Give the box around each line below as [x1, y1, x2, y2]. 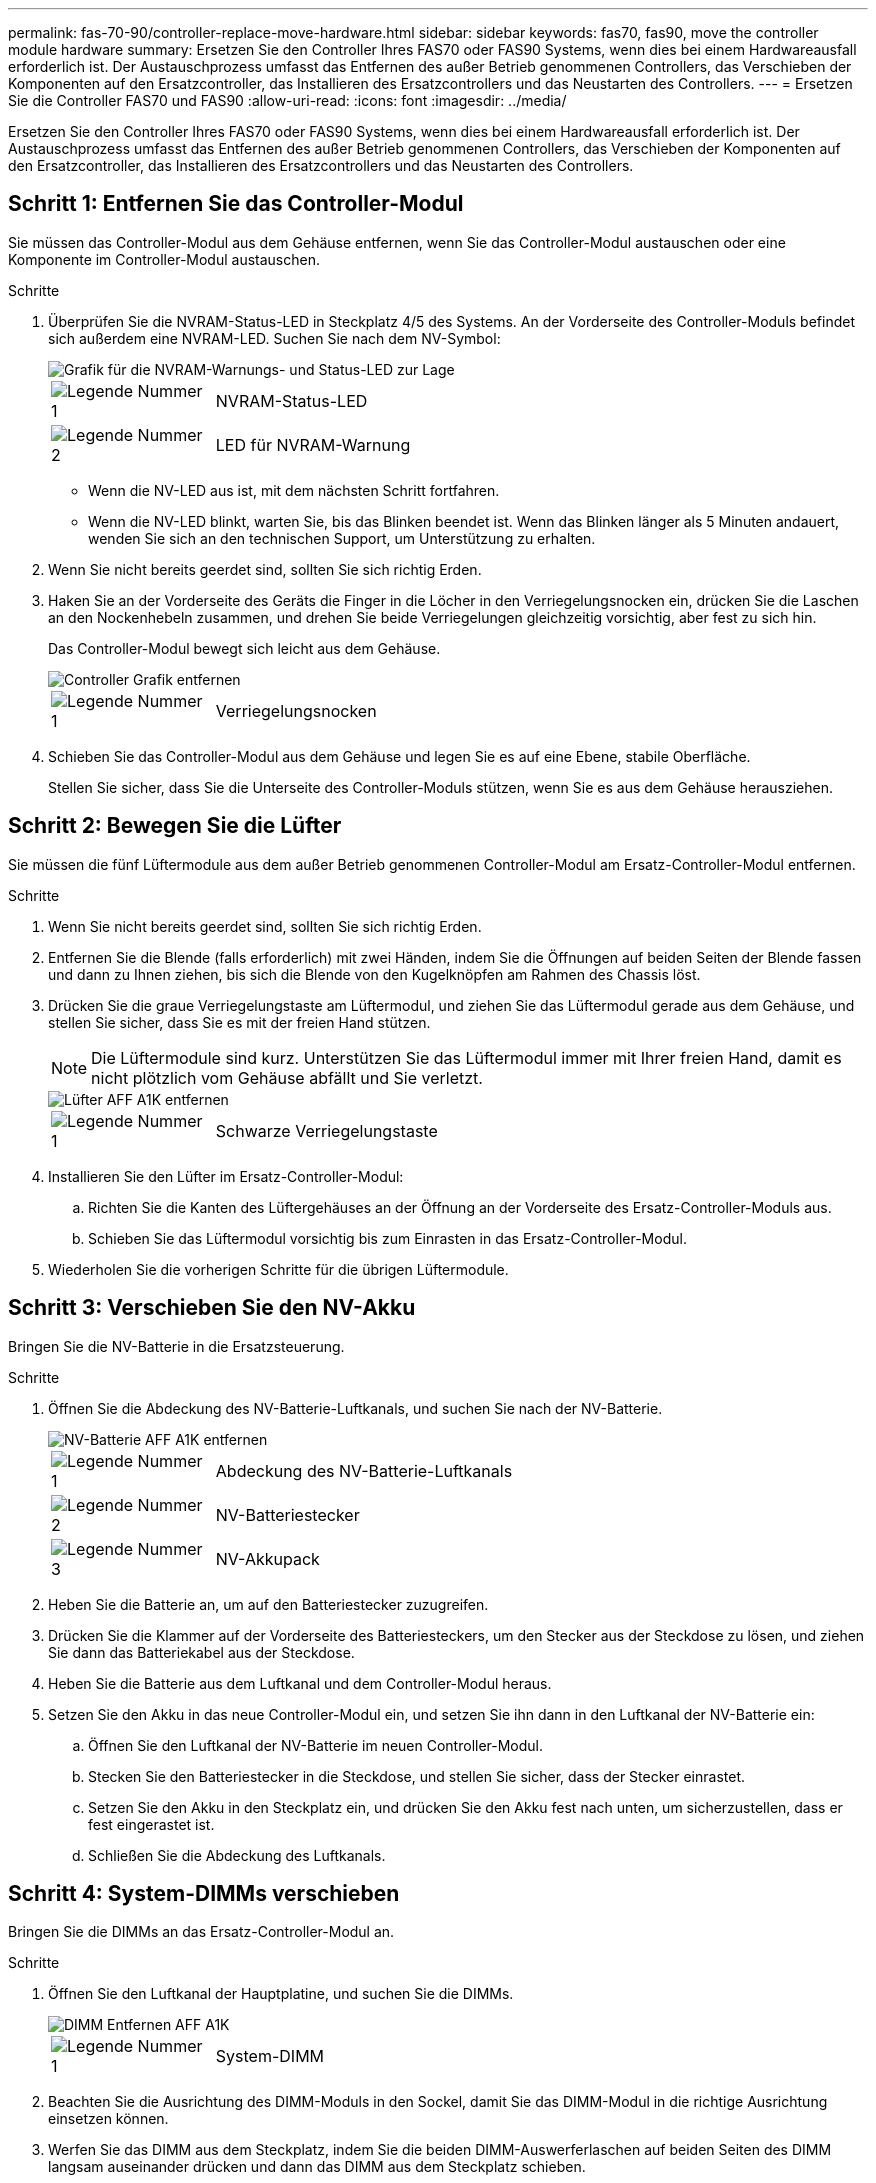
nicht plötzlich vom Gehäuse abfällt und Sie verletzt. [91, 1067, 483, 1088]
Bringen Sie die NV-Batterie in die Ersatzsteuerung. [8, 1337, 345, 1355]
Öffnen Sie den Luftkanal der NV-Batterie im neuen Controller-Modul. [88, 1736, 544, 1754]
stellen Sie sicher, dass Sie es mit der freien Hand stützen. [48, 1013, 431, 1031]
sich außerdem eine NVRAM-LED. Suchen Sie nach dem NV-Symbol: [48, 329, 501, 347]
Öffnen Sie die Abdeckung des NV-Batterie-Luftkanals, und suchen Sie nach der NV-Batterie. [48, 1399, 663, 1417]
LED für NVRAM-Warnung [215, 434, 411, 455]
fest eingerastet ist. [88, 1815, 215, 1833]
